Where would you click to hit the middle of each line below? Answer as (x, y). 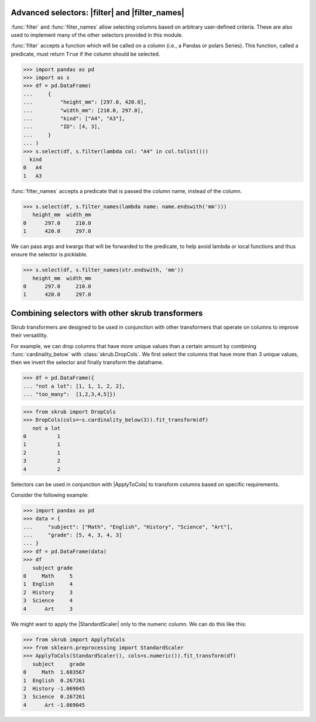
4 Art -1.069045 (54, 705)
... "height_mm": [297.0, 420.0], (85, 102)
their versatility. (29, 335)
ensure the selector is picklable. (49, 255)
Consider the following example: (50, 495)
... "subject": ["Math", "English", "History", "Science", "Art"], (128, 527)
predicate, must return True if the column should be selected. (85, 54)
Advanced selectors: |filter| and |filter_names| (97, 13)
